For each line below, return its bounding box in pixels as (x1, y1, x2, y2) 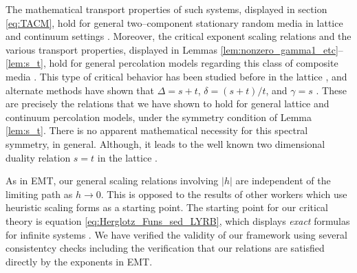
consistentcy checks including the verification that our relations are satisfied (6, 241, 325, 255)
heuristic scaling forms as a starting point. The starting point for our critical (6, 200, 328, 215)
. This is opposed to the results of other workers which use (100, 186, 347, 201)
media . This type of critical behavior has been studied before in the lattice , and (6, 69, 347, 83)
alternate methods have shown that (6, 83, 155, 97)
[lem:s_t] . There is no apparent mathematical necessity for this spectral (6, 123, 308, 138)
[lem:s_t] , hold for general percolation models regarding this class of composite (6, 56, 338, 70)
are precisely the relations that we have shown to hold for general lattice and (6, 96, 329, 111)
